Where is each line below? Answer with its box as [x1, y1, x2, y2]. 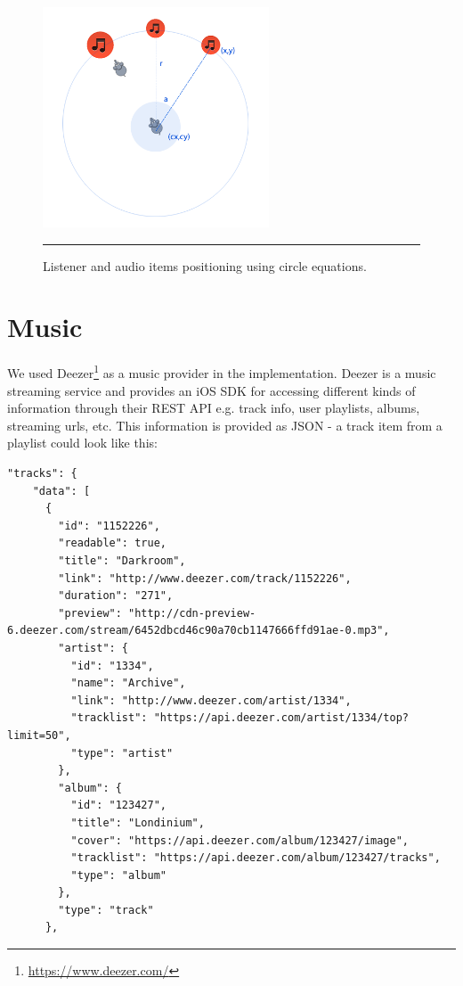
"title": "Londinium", [70, 816, 205, 829]
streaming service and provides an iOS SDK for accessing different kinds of [7, 381, 416, 399]
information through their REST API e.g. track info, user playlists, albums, [7, 399, 420, 417]
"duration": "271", [58, 589, 174, 603]
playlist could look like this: [7, 433, 158, 452]
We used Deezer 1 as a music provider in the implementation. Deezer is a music [7, 361, 436, 382]
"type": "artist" [70, 746, 174, 760]
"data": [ [32, 484, 91, 497]
